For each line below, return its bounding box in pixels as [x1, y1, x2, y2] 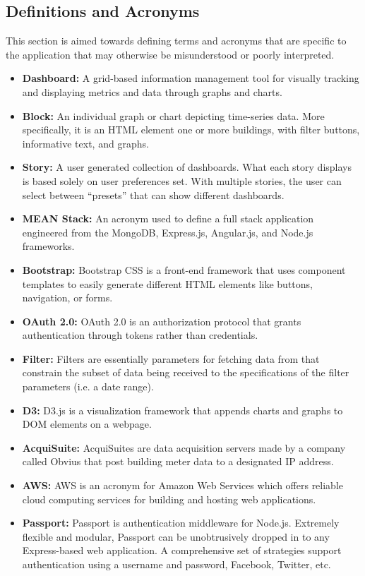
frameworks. [22, 239, 75, 253]
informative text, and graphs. [22, 136, 149, 150]
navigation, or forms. [22, 290, 113, 305]
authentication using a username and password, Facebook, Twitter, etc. [22, 557, 331, 572]
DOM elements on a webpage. [22, 416, 152, 431]
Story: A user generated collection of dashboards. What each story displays [22, 160, 352, 174]
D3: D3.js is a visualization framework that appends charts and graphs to [22, 402, 343, 417]
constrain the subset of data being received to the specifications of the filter [22, 365, 349, 380]
